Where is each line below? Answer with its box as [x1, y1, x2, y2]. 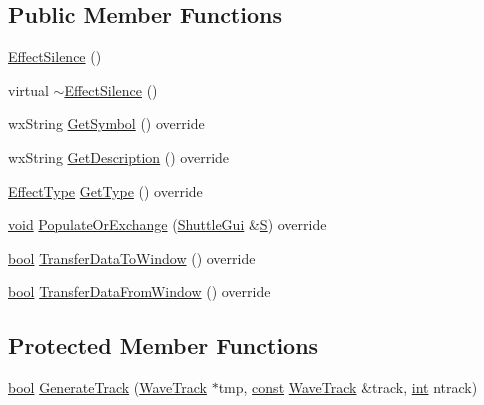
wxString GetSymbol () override [8, 113, 205, 134]
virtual [8, 79, 49, 100]
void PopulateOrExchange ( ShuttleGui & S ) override [8, 214, 327, 235]
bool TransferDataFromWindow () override [8, 281, 271, 302]
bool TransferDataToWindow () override [8, 247, 256, 268]
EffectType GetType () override [8, 180, 203, 201]
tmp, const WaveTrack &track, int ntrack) [218, 377, 478, 398]
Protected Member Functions [8, 330, 319, 361]
